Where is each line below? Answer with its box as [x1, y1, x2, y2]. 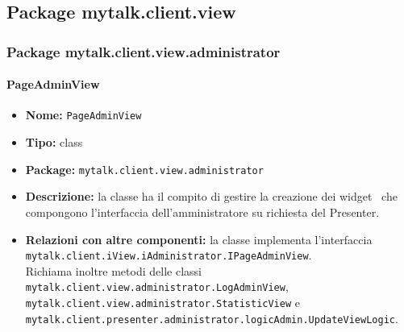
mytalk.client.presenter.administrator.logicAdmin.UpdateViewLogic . [25, 309, 398, 326]
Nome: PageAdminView [25, 106, 142, 123]
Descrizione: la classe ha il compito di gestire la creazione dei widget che [25, 188, 398, 205]
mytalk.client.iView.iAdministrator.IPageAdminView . [25, 247, 312, 264]
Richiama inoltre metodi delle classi [25, 262, 202, 279]
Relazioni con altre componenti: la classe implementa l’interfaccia [25, 230, 373, 247]
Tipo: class [25, 134, 83, 151]
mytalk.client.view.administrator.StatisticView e [25, 294, 300, 311]
